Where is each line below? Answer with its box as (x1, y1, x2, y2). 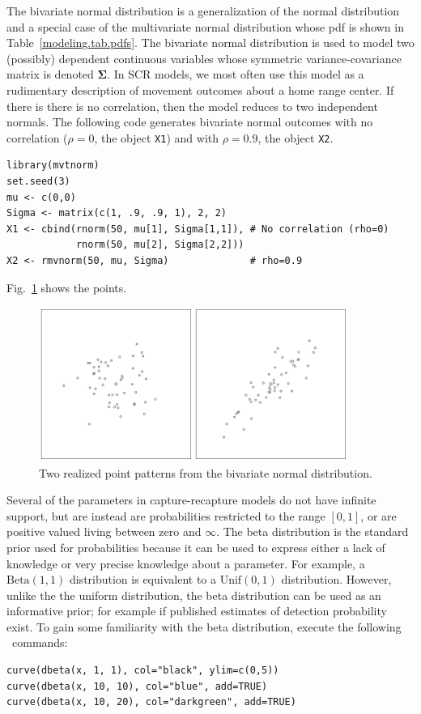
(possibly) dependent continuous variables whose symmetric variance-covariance (6, 49, 402, 66)
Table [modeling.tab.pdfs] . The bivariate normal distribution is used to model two (6, 34, 415, 51)
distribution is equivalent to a (69, 571, 216, 588)
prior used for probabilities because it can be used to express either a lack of (6, 538, 385, 555)
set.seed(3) (6, 176, 70, 187)
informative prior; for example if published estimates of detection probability (6, 602, 387, 619)
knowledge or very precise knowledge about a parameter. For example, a (6, 555, 365, 572)
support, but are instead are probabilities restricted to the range (6, 507, 325, 524)
